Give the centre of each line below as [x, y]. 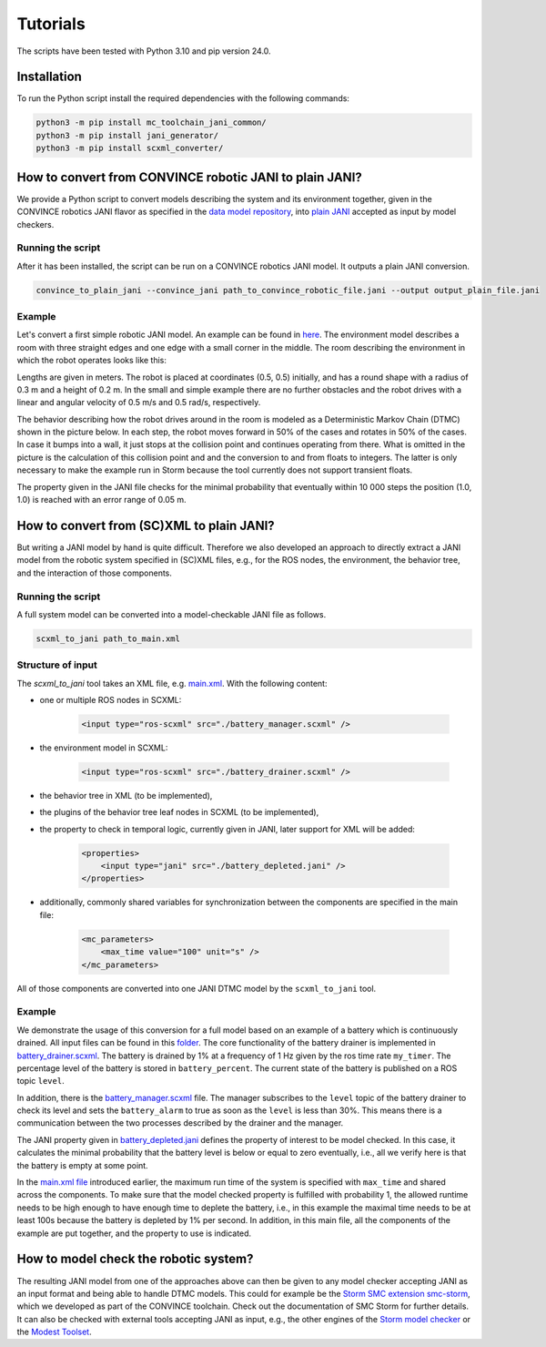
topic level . [40, 1081]
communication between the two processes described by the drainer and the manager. [180, 1123]
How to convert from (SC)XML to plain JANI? [146, 525]
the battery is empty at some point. [83, 1165]
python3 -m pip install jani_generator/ [127, 135]
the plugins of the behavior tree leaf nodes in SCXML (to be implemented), [179, 812]
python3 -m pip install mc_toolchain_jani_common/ [152, 122]
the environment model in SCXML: [104, 748]
